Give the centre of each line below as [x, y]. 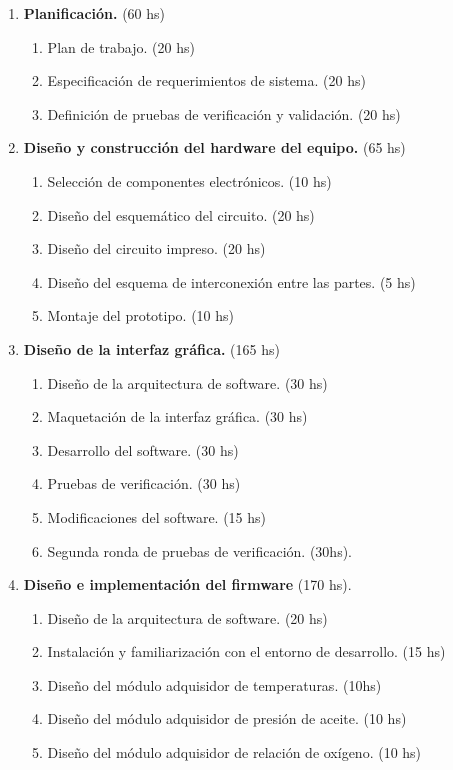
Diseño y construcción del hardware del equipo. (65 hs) [214, 147]
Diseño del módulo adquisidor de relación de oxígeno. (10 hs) [234, 752]
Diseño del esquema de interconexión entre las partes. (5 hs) [231, 281]
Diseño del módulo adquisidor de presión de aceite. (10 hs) [227, 718]
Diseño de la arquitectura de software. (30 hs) [187, 382]
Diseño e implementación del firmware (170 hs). [187, 584]
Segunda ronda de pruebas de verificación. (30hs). [200, 550]
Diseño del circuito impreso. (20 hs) [156, 248]
